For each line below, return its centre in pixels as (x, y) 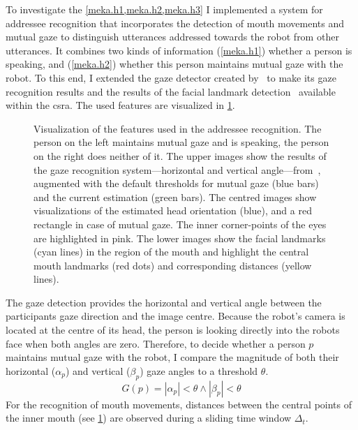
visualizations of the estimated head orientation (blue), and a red (173, 210)
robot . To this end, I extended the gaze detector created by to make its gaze (171, 77)
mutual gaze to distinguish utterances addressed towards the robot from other (172, 37)
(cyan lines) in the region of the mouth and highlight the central (171, 252)
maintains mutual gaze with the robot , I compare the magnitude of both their (172, 357)
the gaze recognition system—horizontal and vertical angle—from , (177, 169)
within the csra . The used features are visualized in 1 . (120, 105)
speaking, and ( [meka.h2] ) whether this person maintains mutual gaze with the (174, 64)
